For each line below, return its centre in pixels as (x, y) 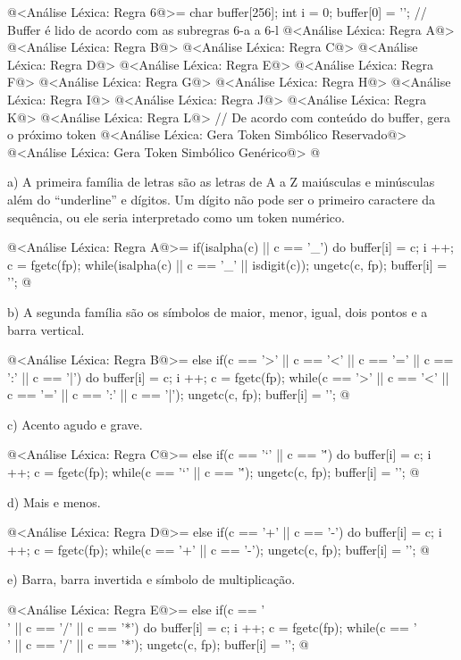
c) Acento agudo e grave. (75, 424)
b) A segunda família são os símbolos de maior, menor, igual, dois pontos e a (218, 311)
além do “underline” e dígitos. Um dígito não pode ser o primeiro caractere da (222, 199)
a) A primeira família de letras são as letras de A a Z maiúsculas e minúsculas (221, 182)
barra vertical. (46, 329)
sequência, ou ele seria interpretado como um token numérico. (176, 217)
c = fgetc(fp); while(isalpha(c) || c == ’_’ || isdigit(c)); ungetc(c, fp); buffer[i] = (227, 264)
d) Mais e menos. (54, 501)
